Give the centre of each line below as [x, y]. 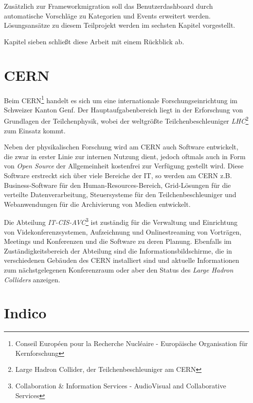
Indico [25, 313]
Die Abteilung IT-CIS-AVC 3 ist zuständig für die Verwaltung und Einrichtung [121, 221]
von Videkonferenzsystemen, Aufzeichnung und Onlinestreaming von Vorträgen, [123, 231]
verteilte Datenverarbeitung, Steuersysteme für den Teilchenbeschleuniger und [120, 194]
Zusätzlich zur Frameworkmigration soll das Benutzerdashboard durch [108, 6]
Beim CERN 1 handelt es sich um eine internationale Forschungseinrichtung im [121, 99]
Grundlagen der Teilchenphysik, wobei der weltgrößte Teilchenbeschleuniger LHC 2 [126, 120]
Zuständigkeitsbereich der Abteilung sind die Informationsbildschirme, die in [118, 250]
